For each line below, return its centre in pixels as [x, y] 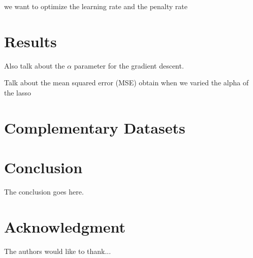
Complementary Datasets [95, 127]
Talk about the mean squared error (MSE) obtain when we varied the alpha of [126, 83]
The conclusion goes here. [44, 191]
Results [30, 41]
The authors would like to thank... [58, 251]
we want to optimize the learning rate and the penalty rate [96, 6]
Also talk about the [35, 65]
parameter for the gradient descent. [129, 65]
